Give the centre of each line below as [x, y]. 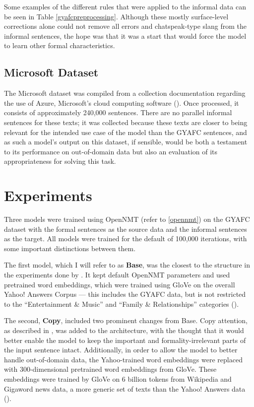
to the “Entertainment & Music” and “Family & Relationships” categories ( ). [122, 304]
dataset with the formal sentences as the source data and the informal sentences [126, 229]
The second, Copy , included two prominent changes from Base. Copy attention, [126, 320]
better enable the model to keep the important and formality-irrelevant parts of [125, 340]
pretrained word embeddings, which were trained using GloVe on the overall [120, 284]
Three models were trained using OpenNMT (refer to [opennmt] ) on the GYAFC [127, 219]
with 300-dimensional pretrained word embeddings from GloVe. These [110, 369]
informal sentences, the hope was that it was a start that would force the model [125, 35]
